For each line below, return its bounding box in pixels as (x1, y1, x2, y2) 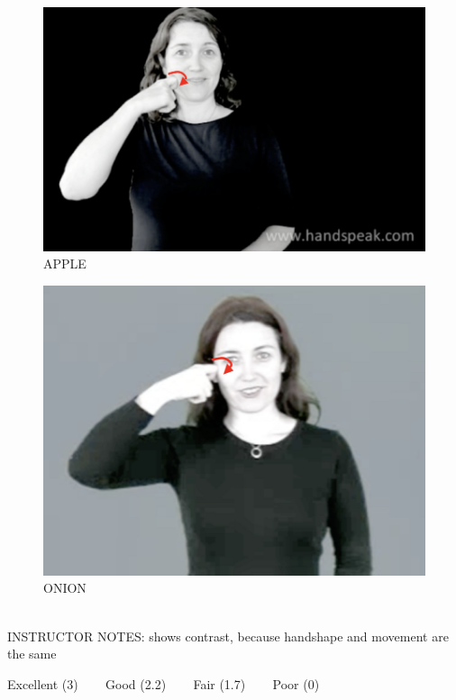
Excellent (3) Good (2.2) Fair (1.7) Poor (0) (7, 674, 320, 693)
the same (7, 644, 57, 663)
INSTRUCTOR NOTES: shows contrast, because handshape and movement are (7, 626, 449, 645)
